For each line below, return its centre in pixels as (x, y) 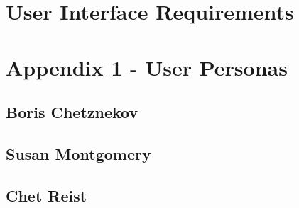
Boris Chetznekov (72, 112)
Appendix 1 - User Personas (147, 67)
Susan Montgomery (78, 153)
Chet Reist (47, 195)
